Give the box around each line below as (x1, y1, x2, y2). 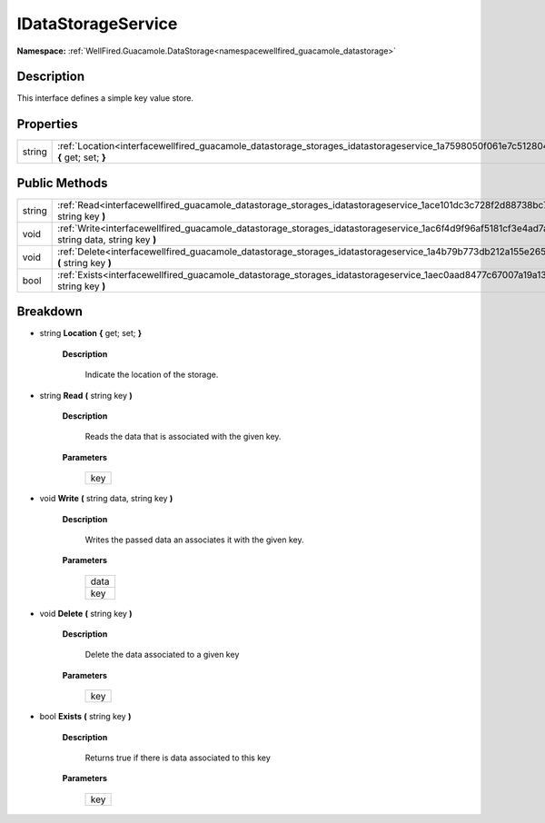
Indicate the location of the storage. (84, 369, 219, 381)
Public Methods (16, 175, 108, 191)
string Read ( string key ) (39, 390, 134, 401)
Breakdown (16, 304, 84, 320)
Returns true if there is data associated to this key (84, 752, 272, 763)
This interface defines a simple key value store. (16, 93, 194, 104)
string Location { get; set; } (39, 328, 143, 339)
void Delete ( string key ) (39, 608, 133, 619)
